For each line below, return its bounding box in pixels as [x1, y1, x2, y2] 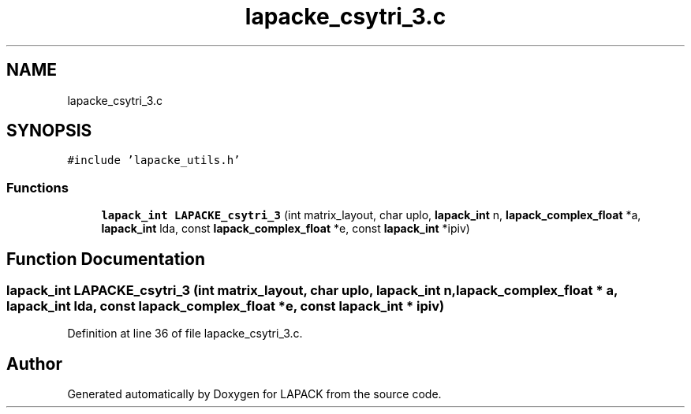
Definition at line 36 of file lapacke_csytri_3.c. [67, 326, 303, 341]
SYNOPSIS [6, 121, 92, 141]
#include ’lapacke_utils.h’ [67, 154, 241, 167]
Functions [6, 179, 69, 196]
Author [6, 353, 62, 374]
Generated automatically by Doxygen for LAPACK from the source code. [67, 387, 442, 401]
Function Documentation [6, 248, 205, 269]
